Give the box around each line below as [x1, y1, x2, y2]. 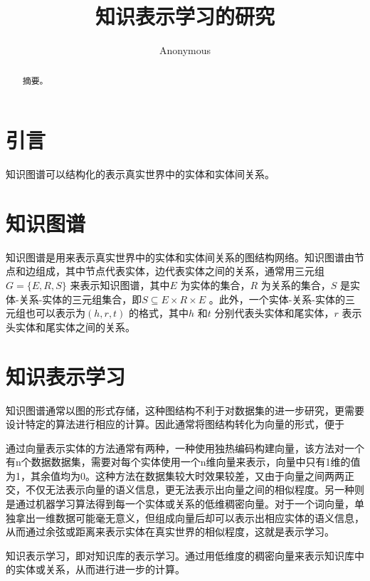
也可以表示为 [25, 305, 85, 320]
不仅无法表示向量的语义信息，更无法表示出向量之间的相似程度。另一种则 [25, 482, 364, 497]
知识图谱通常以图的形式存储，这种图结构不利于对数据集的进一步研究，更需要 [6, 402, 364, 417]
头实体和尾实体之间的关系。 [6, 319, 135, 334]
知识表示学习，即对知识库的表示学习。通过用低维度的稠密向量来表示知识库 [6, 548, 354, 562]
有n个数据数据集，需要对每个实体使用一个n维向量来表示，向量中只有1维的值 [6, 454, 361, 469]
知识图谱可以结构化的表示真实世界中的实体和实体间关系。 [6, 167, 275, 182]
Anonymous [159, 43, 211, 58]
